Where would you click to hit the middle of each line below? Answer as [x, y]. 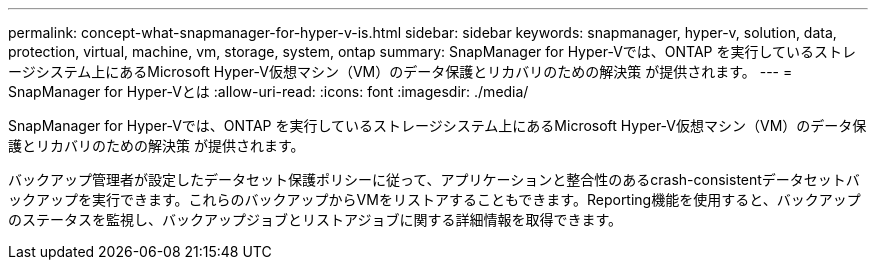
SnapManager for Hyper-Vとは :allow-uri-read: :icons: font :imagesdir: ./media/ [268, 91]
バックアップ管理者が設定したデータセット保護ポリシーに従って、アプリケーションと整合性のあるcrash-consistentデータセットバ [434, 179]
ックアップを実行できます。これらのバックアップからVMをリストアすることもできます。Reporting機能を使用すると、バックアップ [434, 199]
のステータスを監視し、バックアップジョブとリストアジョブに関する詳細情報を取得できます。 [315, 219]
